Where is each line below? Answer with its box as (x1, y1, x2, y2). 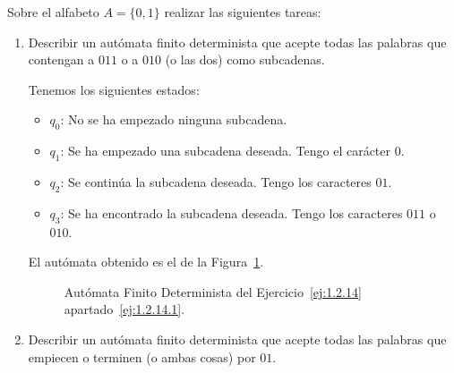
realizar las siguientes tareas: (164, 3, 321, 21)
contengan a (28, 50, 95, 69)
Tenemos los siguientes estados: (28, 80, 200, 98)
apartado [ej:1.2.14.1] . (64, 300, 185, 318)
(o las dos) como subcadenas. (165, 50, 325, 69)
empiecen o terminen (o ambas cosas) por (28, 347, 256, 366)
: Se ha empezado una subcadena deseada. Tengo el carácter (60, 141, 391, 160)
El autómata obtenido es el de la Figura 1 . (28, 252, 264, 271)
